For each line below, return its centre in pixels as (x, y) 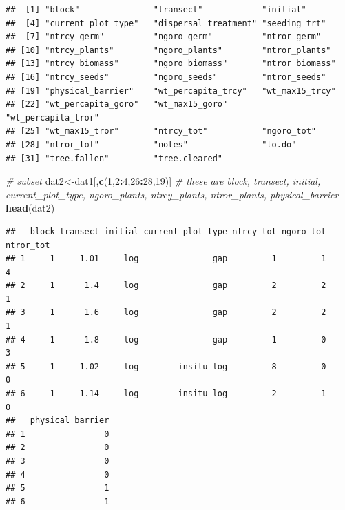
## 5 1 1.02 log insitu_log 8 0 (166, 366)
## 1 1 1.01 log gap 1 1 (166, 259)
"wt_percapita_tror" (53, 118)
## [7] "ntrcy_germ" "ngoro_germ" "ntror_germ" (164, 37)
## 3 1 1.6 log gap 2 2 (166, 313)
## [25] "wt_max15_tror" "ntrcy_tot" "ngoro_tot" (161, 131)
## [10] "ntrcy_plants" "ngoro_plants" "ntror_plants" (168, 50)
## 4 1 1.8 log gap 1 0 (166, 339)
